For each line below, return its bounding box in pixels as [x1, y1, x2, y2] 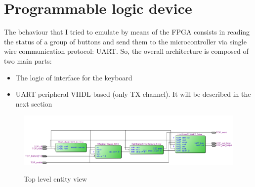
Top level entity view [24, 173, 87, 184]
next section [15, 98, 52, 109]
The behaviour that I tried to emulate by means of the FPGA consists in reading [4, 27, 250, 37]
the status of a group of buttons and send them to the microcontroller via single [4, 36, 247, 46]
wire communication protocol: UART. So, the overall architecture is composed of [4, 46, 249, 56]
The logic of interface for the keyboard [15, 72, 132, 82]
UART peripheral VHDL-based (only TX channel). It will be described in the [15, 89, 251, 99]
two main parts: [4, 55, 52, 66]
